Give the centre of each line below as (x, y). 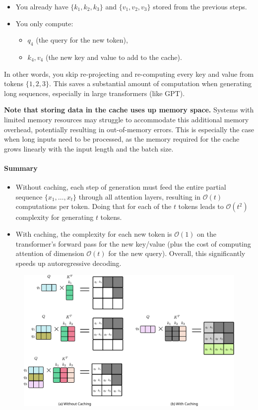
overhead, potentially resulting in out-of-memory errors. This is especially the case (129, 129)
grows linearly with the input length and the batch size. (89, 148)
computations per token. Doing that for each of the (94, 206)
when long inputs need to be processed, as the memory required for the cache (122, 139)
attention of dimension (50, 253)
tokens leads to (201, 206)
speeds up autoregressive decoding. (68, 263)
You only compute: (44, 23)
